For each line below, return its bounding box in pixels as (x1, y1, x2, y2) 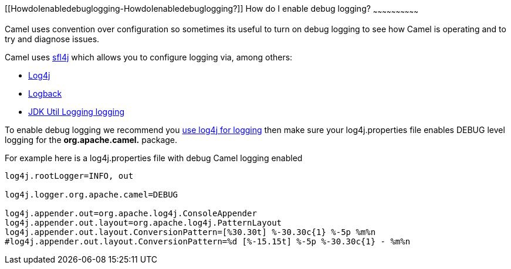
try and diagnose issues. (5, 33, 100, 44)
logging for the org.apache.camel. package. (5, 134, 178, 145)
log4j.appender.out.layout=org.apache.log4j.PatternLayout (5, 217, 282, 227)
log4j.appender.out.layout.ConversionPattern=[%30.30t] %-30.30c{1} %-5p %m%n (5, 227, 376, 237)
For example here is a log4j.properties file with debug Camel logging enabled (5, 152, 303, 163)
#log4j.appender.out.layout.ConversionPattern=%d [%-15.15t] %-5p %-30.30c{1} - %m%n (5, 236, 411, 246)
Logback (28, 88, 62, 98)
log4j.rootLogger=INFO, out (5, 171, 134, 181)
